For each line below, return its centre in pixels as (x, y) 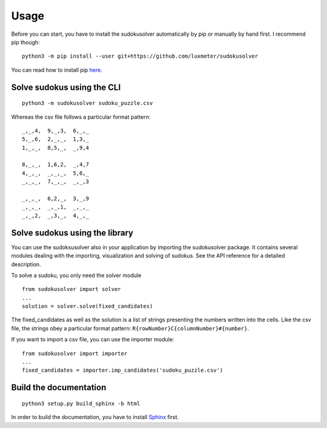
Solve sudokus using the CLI (66, 87)
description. (26, 264)
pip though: (25, 42)
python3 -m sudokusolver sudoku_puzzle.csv (88, 103)
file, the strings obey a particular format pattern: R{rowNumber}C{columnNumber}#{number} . (130, 328)
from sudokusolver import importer (75, 353)
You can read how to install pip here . (57, 70)
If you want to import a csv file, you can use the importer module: (93, 339)
